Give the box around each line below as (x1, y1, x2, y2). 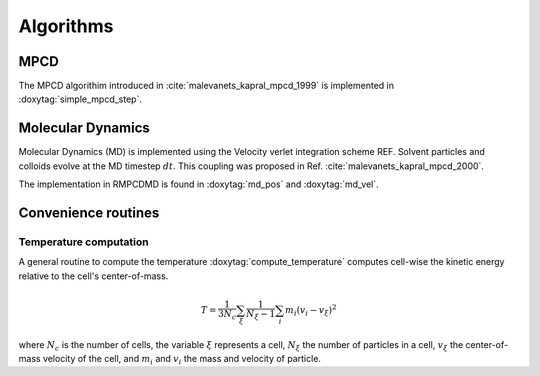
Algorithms (18, 15, 114, 37)
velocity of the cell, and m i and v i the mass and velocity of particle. (42, 352, 322, 367)
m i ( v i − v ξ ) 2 (285, 303, 337, 318)
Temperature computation (18, 235, 149, 249)
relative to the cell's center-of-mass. (18, 270, 169, 282)
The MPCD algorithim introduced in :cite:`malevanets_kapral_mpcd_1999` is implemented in (18, 80, 395, 92)
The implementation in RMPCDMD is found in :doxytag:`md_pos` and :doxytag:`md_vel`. (18, 178, 379, 190)
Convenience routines (18, 204, 160, 221)
